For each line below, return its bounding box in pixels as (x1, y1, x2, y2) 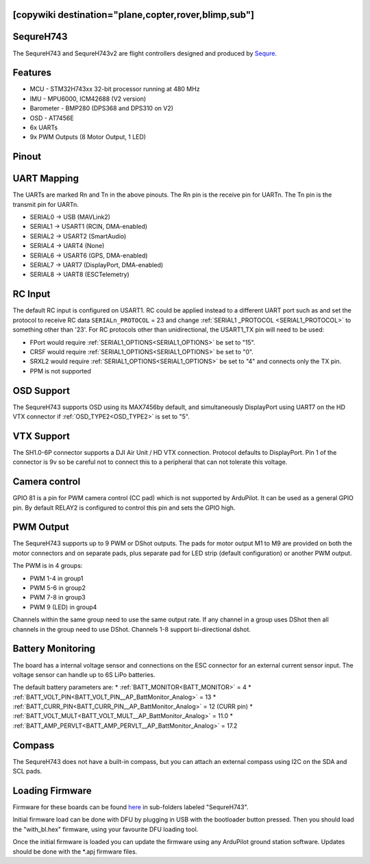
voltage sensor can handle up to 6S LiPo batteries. (12, 670, 156, 678)
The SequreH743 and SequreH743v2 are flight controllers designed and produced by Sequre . (12, 49, 277, 58)
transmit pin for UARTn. (12, 200, 79, 208)
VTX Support (12, 430, 71, 442)
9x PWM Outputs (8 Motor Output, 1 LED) (29, 133, 147, 141)
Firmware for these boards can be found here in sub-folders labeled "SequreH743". (12, 803, 249, 811)
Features (12, 67, 51, 79)
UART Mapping (12, 173, 79, 184)
